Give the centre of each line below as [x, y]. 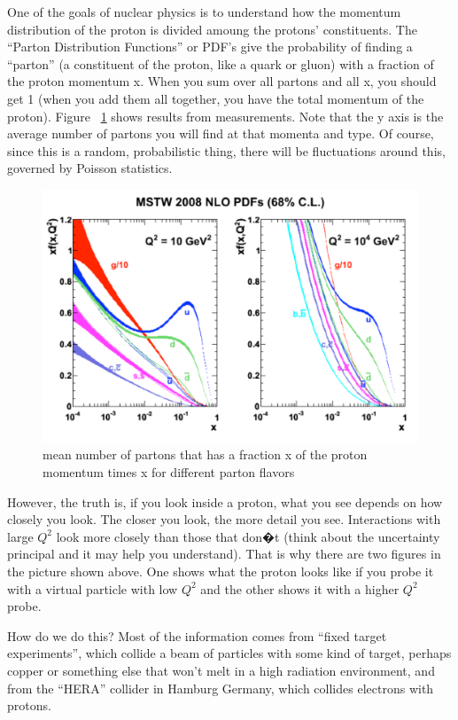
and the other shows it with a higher [300, 588]
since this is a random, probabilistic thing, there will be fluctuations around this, [226, 150]
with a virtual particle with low [93, 588]
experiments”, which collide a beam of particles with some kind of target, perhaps [229, 653]
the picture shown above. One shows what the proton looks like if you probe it [221, 571]
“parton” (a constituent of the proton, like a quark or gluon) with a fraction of [221, 63]
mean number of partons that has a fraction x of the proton [205, 454]
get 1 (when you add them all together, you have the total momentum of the [216, 98]
